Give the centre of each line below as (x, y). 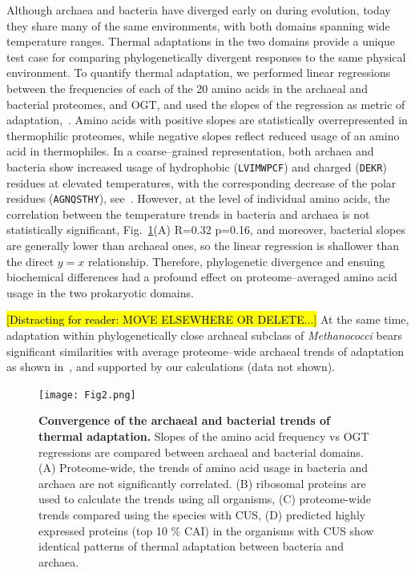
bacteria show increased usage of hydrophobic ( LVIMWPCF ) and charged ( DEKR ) (197, 166)
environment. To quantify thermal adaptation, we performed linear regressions (199, 73)
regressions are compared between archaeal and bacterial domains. (201, 452)
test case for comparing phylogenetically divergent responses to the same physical (206, 56)
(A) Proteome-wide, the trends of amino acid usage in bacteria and (203, 468)
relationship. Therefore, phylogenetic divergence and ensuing (237, 261)
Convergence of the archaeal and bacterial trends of (184, 420)
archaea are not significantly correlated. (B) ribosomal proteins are (202, 483)
